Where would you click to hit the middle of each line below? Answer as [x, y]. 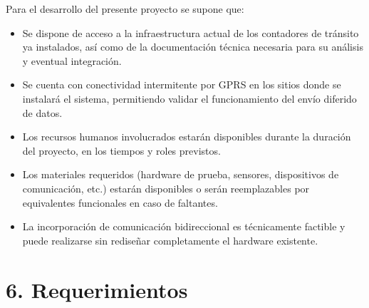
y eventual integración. [72, 60]
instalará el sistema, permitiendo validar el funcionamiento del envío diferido [189, 98]
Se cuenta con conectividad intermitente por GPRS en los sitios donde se [182, 84]
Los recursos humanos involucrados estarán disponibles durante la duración [187, 137]
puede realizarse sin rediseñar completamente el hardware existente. [170, 240]
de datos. [42, 112]
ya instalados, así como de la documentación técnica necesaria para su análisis [193, 47]
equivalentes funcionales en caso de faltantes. [120, 202]
